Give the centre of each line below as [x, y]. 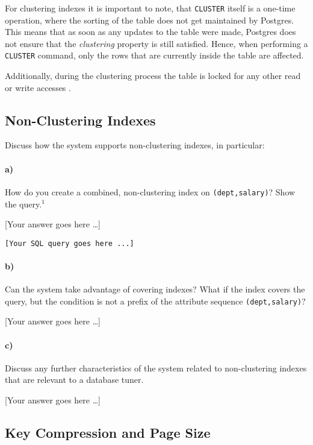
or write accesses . [38, 87]
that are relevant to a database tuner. [74, 380]
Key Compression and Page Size [108, 432]
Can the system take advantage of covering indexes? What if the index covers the [155, 289]
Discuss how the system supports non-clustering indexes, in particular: [135, 145]
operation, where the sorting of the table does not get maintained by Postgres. [150, 20]
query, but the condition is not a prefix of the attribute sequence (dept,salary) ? [155, 301]
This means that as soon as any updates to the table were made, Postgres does [150, 32]
